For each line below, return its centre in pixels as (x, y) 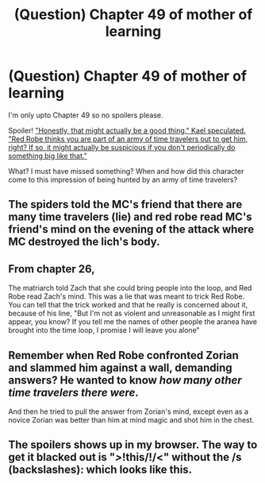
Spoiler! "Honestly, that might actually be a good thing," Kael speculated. (127, 130)
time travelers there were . (73, 392)
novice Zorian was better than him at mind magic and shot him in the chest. (131, 419)
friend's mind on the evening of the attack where (131, 229)
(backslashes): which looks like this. (100, 470)
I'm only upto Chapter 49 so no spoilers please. (86, 115)
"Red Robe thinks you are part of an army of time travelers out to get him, (128, 139)
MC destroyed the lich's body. (84, 242)
